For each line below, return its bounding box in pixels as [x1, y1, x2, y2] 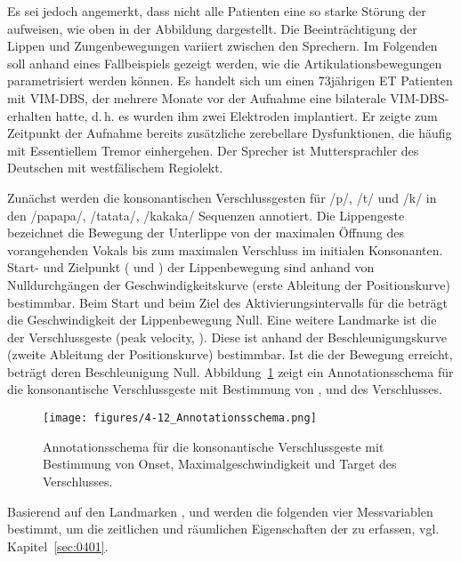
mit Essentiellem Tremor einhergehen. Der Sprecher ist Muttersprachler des [7, 140, 419, 159]
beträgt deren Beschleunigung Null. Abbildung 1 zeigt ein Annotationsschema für [7, 362, 454, 381]
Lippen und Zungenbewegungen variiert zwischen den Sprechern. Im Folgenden [7, 36, 438, 55]
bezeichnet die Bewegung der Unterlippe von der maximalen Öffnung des [7, 223, 405, 242]
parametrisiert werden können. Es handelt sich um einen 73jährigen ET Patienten [7, 71, 453, 90]
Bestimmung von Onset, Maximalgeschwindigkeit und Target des [43, 454, 397, 473]
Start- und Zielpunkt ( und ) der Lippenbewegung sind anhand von [7, 258, 375, 277]
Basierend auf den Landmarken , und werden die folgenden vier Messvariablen [7, 502, 433, 520]
